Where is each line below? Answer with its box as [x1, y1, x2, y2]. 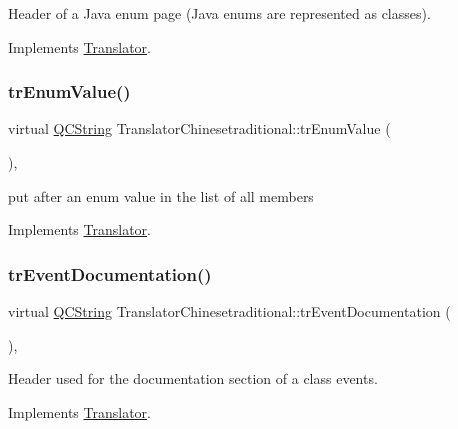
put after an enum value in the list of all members [8, 185, 314, 206]
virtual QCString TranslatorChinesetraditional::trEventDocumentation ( [8, 301, 451, 321]
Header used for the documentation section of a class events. [8, 368, 378, 389]
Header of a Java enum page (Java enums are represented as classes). [8, 3, 431, 23]
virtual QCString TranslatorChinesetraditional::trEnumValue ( [8, 118, 391, 139]
